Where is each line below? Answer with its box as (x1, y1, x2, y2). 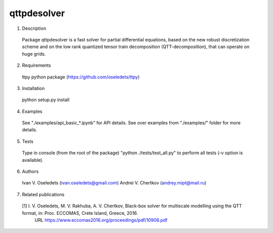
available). (22, 157, 44, 163)
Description (22, 25, 47, 31)
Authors (22, 168, 39, 174)
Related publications (22, 191, 65, 197)
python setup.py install (22, 97, 70, 103)
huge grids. (22, 51, 46, 57)
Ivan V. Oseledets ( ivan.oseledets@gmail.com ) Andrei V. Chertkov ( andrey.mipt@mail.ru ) (22, 180, 207, 186)
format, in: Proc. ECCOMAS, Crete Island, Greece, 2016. (22, 210, 139, 216)
